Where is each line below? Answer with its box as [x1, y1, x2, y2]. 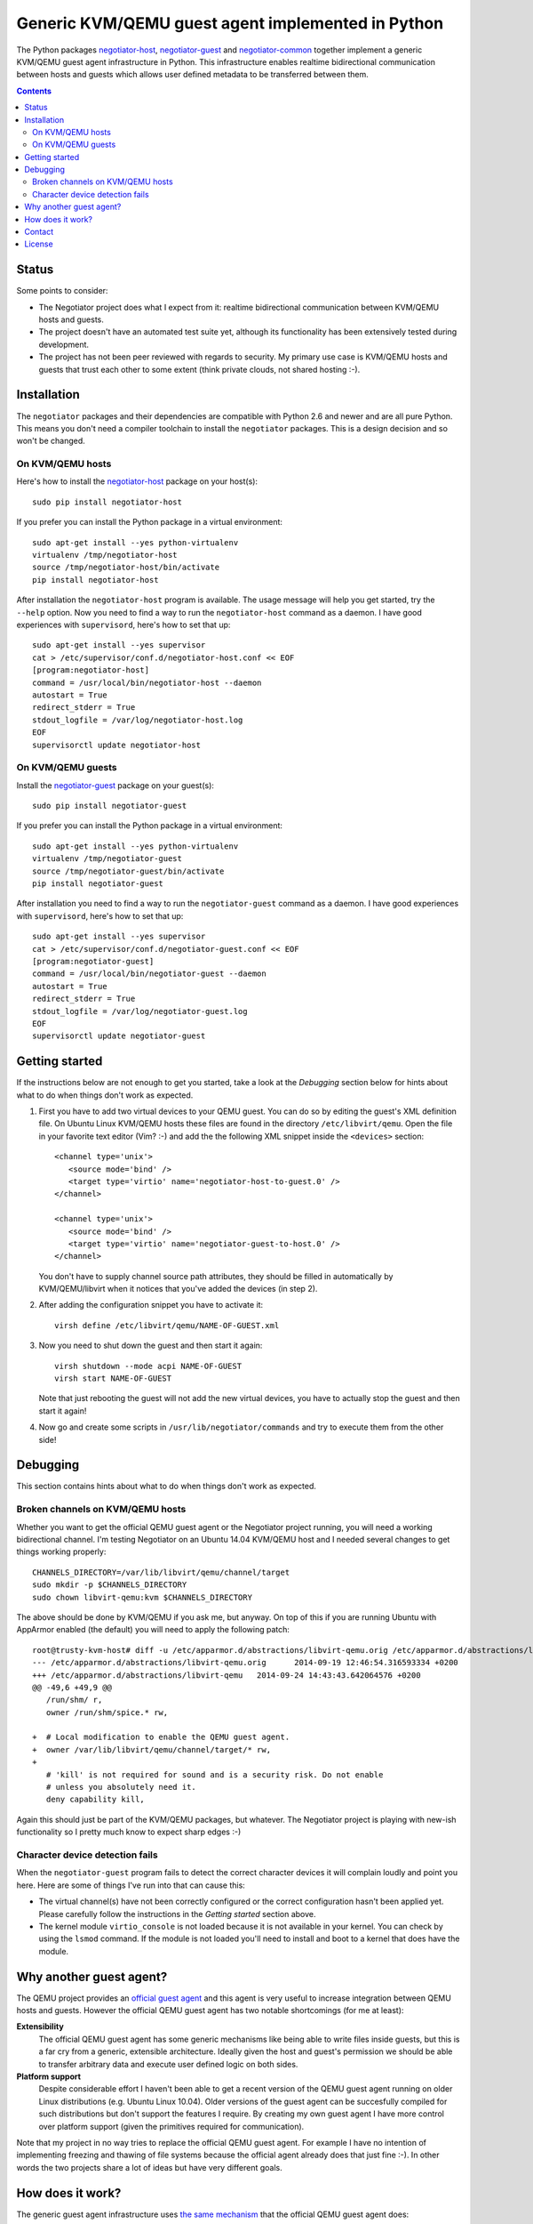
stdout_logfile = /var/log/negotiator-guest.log [32, 1006, 248, 1016]
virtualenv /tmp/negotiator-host [32, 550, 178, 560]
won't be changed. [16, 436, 86, 447]
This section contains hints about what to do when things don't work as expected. [16, 1481, 317, 1492]
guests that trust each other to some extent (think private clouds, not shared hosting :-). [38, 364, 361, 375]
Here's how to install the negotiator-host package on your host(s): [16, 476, 258, 487]
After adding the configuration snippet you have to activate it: [38, 1300, 264, 1310]
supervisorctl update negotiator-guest [32, 1031, 206, 1041]
